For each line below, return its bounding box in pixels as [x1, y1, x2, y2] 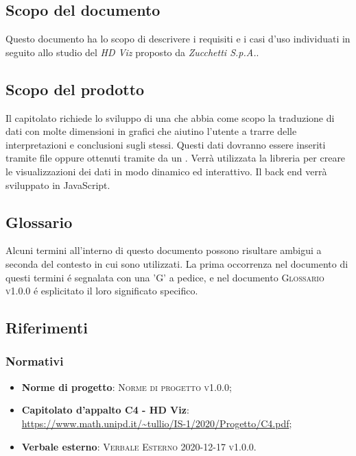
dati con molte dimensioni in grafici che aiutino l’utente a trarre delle [5, 124, 297, 138]
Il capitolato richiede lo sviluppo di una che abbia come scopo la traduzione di [5, 110, 335, 125]
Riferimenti [5, 317, 88, 338]
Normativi [5, 353, 64, 370]
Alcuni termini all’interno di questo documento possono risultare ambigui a [5, 243, 322, 257]
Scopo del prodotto [5, 78, 145, 99]
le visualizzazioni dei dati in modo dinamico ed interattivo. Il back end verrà [5, 164, 327, 178]
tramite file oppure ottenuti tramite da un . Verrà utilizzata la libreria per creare [5, 151, 346, 165]
